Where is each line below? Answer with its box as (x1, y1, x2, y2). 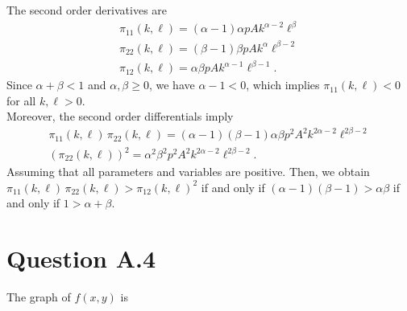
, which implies (246, 76, 320, 93)
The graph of (6, 288, 71, 305)
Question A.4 (6, 242, 156, 274)
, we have (148, 76, 195, 93)
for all (6, 92, 36, 108)
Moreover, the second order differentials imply (6, 108, 234, 125)
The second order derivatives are (6, 2, 168, 18)
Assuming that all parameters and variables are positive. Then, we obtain (6, 163, 370, 180)
